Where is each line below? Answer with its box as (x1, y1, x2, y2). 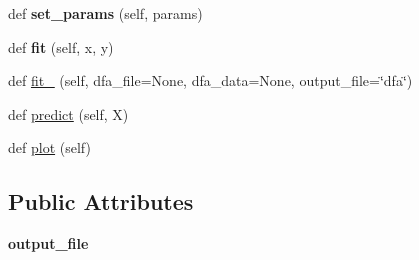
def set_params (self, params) (8, 3, 203, 23)
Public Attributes (8, 186, 194, 217)
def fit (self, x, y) (8, 36, 114, 57)
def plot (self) (8, 137, 91, 158)
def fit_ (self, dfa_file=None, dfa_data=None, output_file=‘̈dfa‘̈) (8, 70, 413, 91)
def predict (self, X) (8, 103, 129, 124)
